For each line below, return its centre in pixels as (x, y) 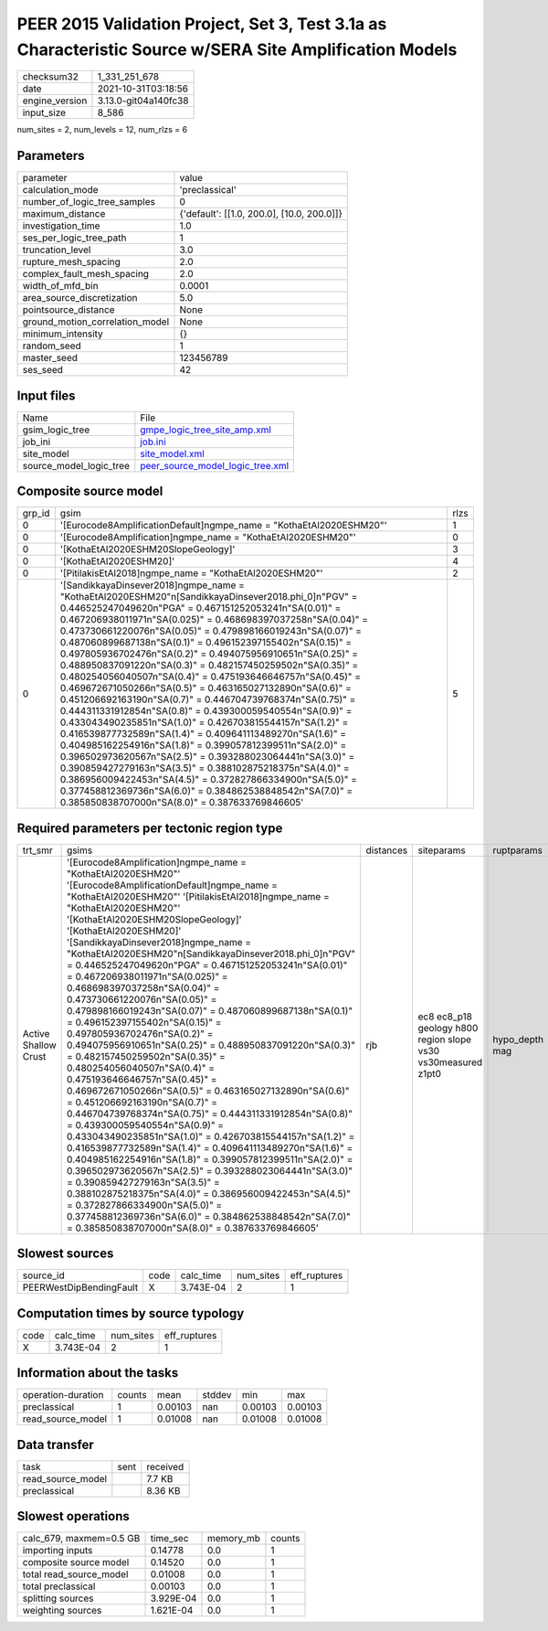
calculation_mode (61, 190)
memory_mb (233, 1539)
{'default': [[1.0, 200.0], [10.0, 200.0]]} (261, 214)
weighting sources (62, 1611)
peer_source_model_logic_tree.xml (215, 465)
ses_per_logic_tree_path (74, 238)
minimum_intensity (63, 334)
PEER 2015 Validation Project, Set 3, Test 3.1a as (202, 24)
